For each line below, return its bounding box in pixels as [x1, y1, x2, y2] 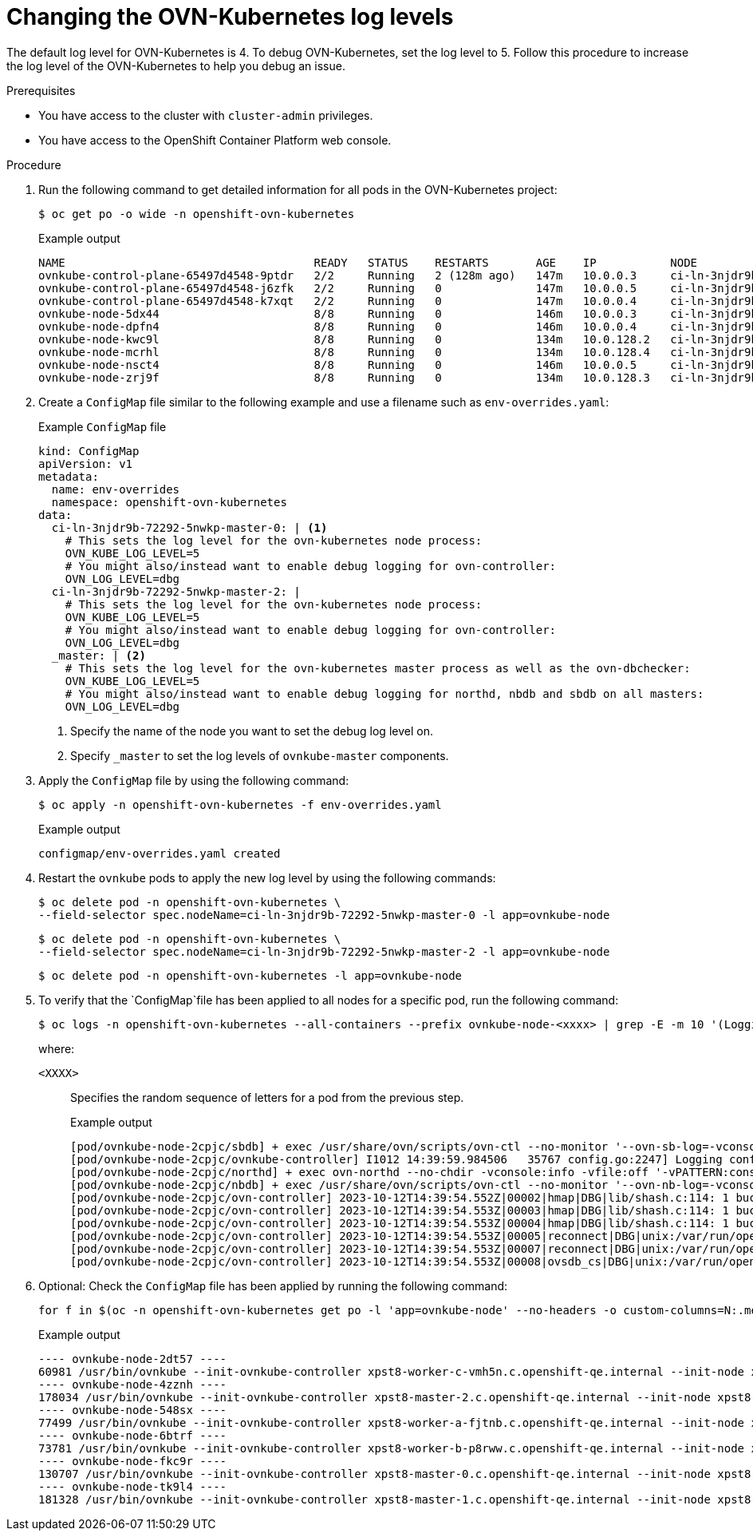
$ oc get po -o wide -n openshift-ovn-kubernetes [38, 207, 355, 220]
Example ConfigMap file [38, 419, 167, 434]
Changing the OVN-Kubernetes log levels [6, 3, 454, 30]
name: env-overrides [51, 482, 180, 496]
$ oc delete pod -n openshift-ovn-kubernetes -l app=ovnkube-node [38, 969, 463, 982]
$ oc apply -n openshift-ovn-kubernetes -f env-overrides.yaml [38, 798, 442, 811]
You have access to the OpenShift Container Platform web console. [38, 133, 392, 147]
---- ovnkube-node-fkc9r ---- [38, 1454, 227, 1468]
